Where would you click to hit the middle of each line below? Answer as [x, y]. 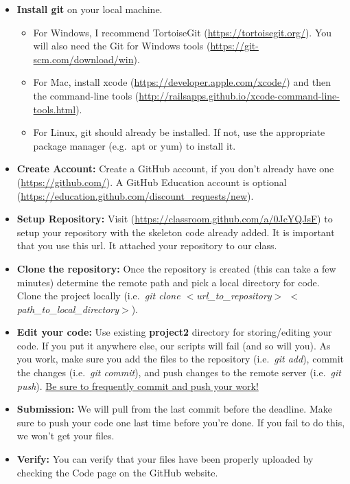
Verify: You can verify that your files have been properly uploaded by [165, 459]
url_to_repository [234, 296]
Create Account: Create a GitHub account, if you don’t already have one [175, 169]
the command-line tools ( [86, 95]
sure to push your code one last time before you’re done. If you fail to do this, [181, 422]
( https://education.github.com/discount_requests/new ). [135, 195]
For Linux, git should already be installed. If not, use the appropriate [179, 132]
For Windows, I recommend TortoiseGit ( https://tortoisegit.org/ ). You [183, 32]
